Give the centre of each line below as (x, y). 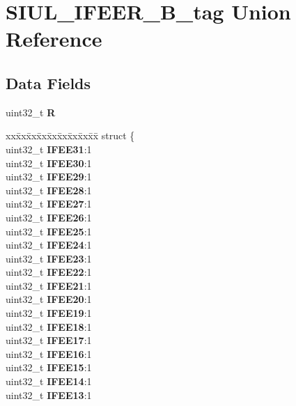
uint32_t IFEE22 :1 (49, 272)
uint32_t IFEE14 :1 (49, 381)
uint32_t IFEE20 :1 (49, 299)
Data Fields (48, 83)
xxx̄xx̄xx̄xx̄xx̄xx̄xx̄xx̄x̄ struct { (70, 135)
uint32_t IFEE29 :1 (49, 177)
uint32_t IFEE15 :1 (49, 367)
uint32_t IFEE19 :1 (49, 313)
